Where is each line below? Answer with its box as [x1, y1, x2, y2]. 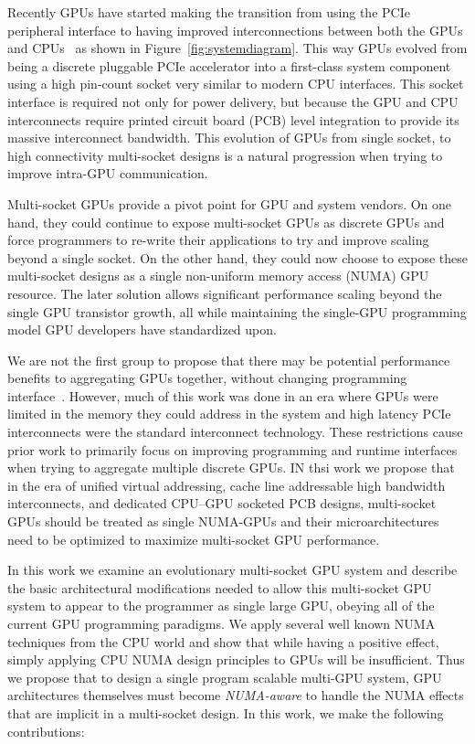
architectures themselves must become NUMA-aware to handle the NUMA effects [7, 686, 464, 705]
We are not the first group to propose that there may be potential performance [7, 350, 450, 369]
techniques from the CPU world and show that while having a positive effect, [7, 632, 439, 651]
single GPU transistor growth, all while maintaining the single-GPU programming [7, 302, 467, 321]
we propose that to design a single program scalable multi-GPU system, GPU [7, 667, 442, 686]
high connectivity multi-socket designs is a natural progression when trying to [7, 145, 443, 165]
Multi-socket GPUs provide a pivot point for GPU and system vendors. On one [7, 194, 452, 213]
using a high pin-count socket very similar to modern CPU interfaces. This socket [7, 74, 464, 93]
